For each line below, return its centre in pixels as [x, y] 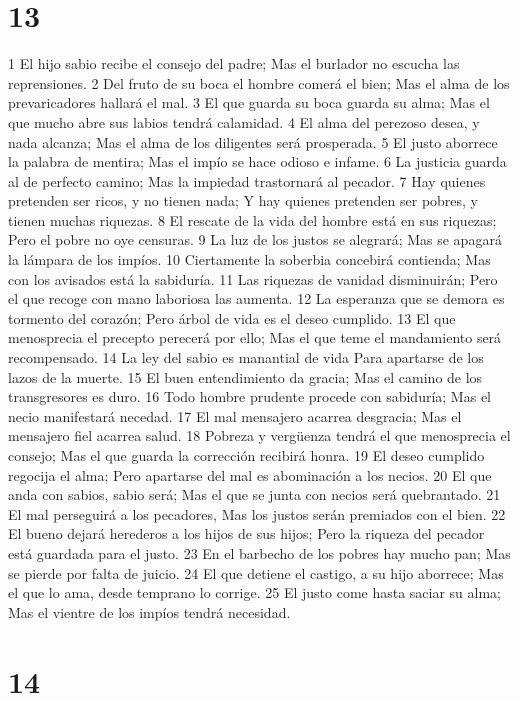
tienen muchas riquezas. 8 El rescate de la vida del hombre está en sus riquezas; [252, 219]
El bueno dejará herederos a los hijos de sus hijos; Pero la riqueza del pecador [246, 533]
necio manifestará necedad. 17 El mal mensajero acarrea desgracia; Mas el [235, 415]
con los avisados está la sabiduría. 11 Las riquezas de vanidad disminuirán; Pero [253, 278]
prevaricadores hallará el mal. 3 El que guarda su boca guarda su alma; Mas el [249, 102]
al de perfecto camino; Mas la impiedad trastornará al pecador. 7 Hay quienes [247, 180]
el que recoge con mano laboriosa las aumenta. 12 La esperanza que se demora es [256, 298]
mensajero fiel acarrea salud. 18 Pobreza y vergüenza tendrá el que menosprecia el [259, 435]
